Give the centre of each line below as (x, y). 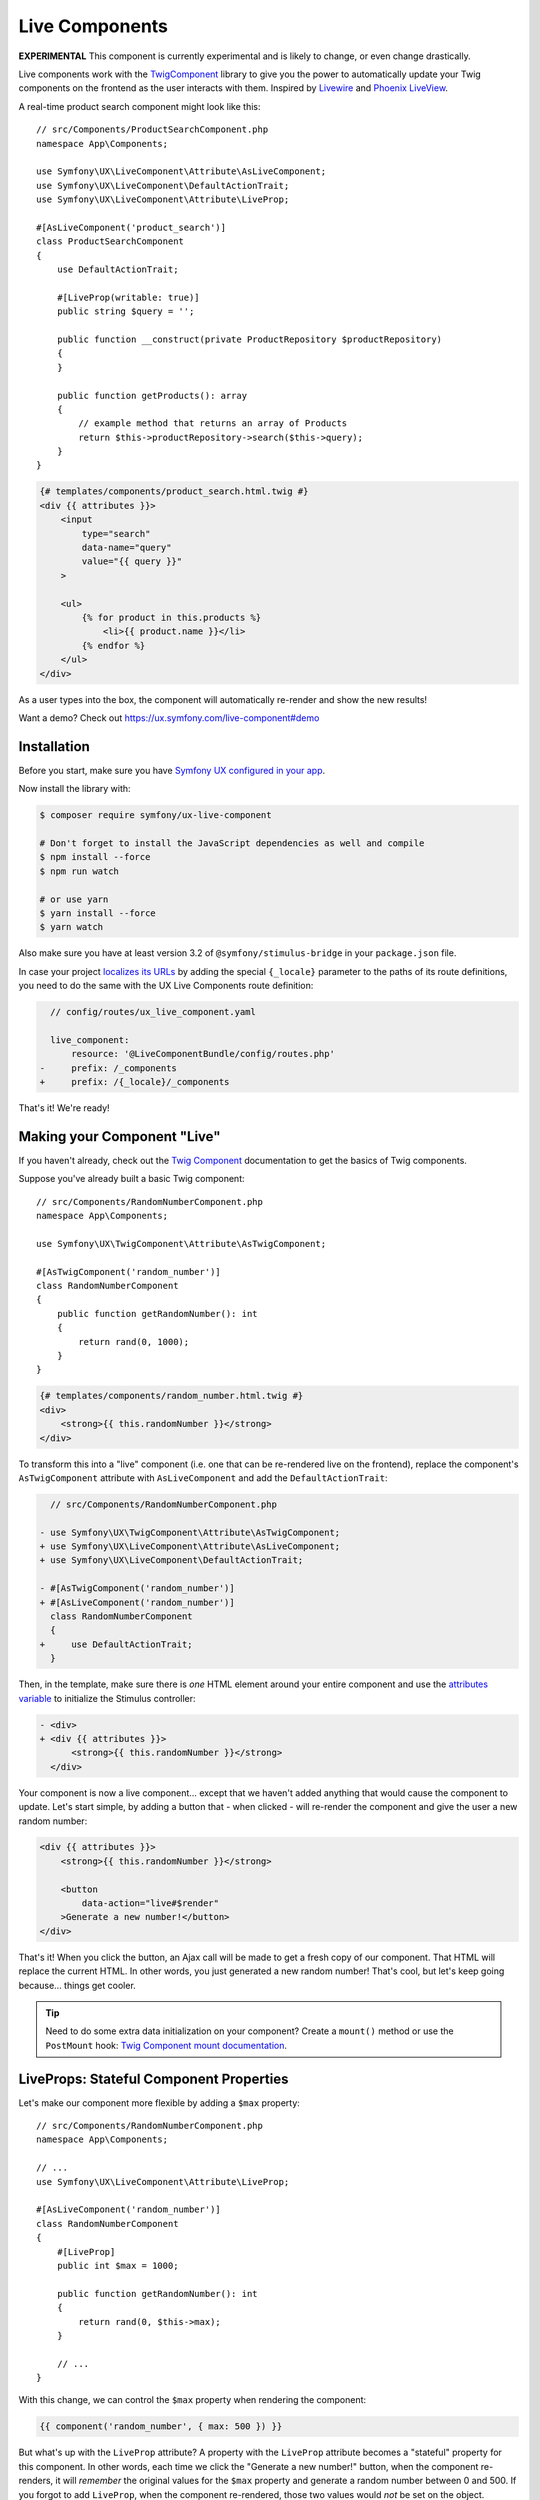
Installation (54, 746)
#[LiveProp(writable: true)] (128, 297)
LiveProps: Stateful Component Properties (153, 2078)
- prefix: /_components (108, 1068)
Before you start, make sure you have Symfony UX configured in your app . (172, 770)
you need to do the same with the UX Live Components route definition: (166, 986)
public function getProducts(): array (152, 395)
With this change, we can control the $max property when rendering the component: (192, 2400)
